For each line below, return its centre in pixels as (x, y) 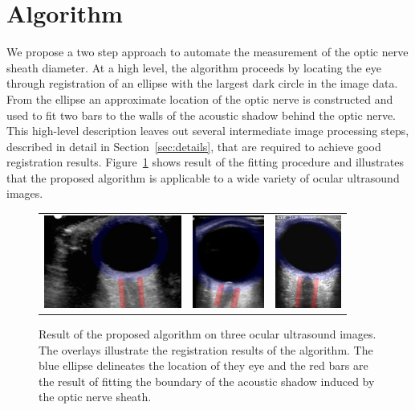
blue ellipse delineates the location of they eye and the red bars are (203, 365)
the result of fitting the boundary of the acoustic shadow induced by (207, 381)
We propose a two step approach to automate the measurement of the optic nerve (207, 52)
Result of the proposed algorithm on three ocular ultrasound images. (207, 334)
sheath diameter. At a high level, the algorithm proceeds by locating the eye (194, 67)
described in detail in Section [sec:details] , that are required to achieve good (194, 146)
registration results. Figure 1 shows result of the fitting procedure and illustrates (205, 162)
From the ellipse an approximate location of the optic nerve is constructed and (200, 98)
